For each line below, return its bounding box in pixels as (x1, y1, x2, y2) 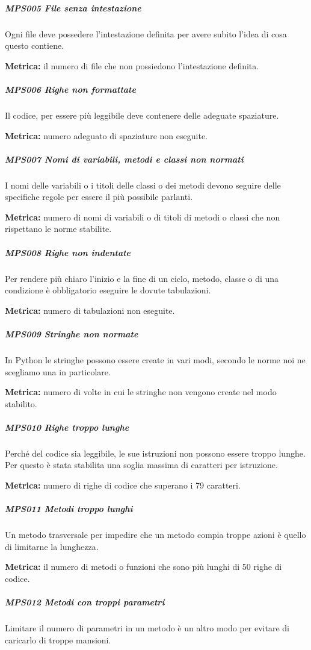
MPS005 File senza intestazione (5, 1, 141, 14)
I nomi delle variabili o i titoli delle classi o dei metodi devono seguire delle (5, 178, 281, 191)
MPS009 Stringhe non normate (5, 327, 138, 340)
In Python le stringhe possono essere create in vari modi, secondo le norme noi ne (5, 353, 306, 366)
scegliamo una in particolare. (5, 365, 111, 378)
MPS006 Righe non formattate (5, 83, 136, 95)
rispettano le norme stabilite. (5, 222, 112, 235)
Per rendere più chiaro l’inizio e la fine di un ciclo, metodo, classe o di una (5, 272, 279, 284)
